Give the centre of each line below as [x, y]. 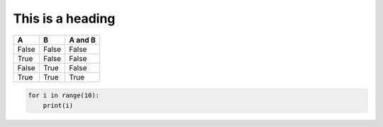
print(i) [58, 105]
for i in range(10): [63, 95]
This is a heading [64, 18]
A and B [82, 40]
